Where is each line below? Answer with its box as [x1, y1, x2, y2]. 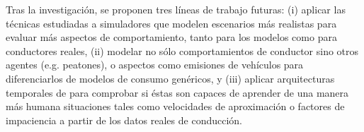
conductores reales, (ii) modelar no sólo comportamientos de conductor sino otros [6, 43, 359, 58]
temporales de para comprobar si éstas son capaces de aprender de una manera [6, 85, 349, 100]
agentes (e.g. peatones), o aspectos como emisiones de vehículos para [6, 57, 304, 72]
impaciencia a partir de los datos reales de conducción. [6, 112, 242, 127]
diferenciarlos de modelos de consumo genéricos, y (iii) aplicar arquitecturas [6, 71, 335, 85]
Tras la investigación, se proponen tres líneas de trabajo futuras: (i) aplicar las [6, 2, 346, 16]
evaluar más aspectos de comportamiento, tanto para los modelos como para [6, 30, 337, 44]
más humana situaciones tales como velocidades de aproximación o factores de [6, 99, 345, 114]
